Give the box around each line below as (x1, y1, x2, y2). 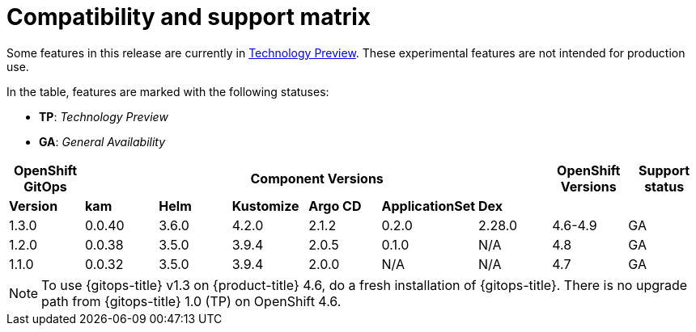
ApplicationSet (381, 197, 476, 214)
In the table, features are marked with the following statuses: (6, 84, 329, 99)
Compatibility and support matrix (6, 3, 371, 31)
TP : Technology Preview (39, 109, 168, 124)
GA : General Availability (39, 134, 166, 149)
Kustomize (231, 197, 299, 214)
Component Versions (250, 170, 384, 187)
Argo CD (308, 197, 362, 214)
